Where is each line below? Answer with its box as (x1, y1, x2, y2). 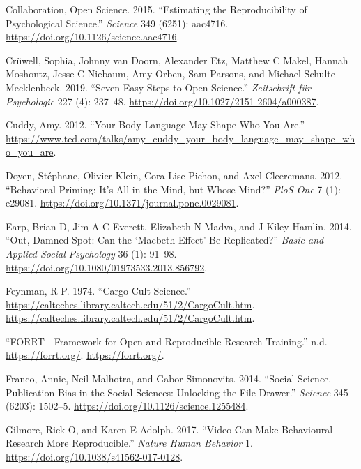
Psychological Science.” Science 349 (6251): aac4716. (6, 15, 229, 30)
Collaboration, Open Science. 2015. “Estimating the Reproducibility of (6, 2, 307, 16)
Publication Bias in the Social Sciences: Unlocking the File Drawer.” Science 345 (6, 385, 348, 399)
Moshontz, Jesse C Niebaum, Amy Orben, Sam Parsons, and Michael (6, 66, 301, 81)
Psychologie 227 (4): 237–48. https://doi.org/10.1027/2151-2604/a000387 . (6, 94, 319, 108)
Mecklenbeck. (6, 80, 63, 94)
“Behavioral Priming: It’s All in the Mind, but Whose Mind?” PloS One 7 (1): (6, 181, 341, 196)
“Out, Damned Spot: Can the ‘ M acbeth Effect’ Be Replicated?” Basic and (6, 232, 324, 247)
